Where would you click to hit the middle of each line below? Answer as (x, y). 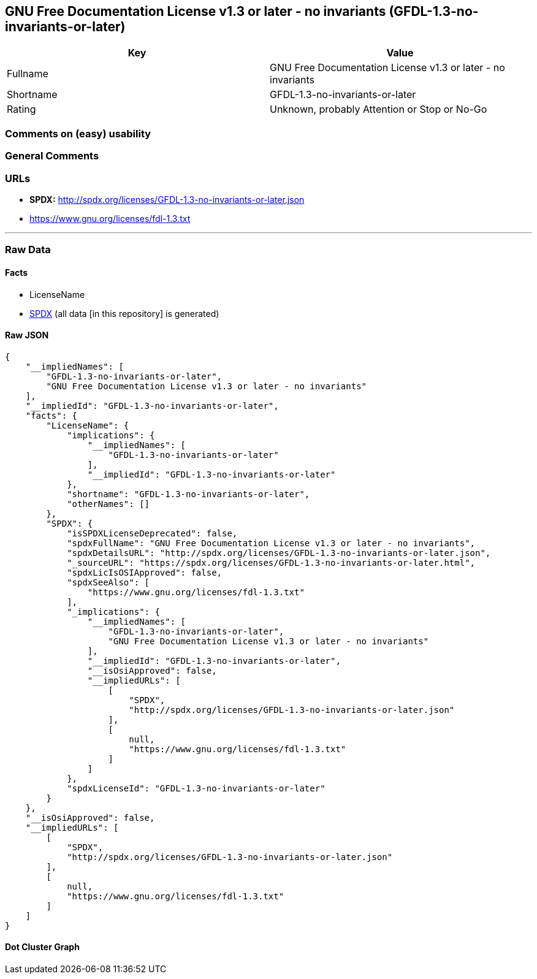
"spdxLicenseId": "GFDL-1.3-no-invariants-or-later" (196, 788)
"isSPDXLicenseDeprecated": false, (152, 533)
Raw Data (28, 250)
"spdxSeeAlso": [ (109, 582)
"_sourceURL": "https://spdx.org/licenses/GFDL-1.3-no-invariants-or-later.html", (271, 562)
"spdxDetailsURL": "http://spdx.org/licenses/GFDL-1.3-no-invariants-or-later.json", (279, 553)
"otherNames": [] (109, 504)
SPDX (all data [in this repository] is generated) (124, 313)
